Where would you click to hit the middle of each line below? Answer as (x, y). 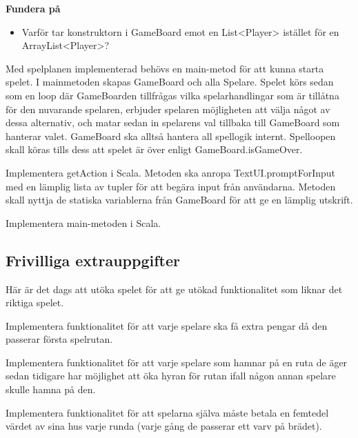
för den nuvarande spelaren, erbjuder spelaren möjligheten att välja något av (168, 109)
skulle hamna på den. (51, 389)
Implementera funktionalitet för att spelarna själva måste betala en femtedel (167, 412)
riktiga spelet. (35, 302)
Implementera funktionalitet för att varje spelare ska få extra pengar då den (167, 325)
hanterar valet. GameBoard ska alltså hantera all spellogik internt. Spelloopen (171, 136)
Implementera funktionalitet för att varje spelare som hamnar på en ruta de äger (177, 362)
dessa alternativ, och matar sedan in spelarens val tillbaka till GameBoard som (173, 122)
